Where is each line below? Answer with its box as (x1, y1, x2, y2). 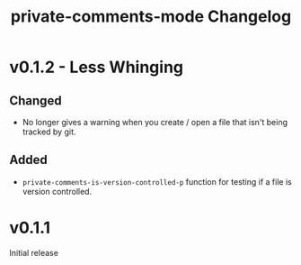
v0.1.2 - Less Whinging (9, 57, 184, 78)
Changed (9, 93, 62, 108)
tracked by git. (22, 126, 76, 137)
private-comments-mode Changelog (10, 6, 292, 27)
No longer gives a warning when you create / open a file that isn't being (22, 117, 288, 127)
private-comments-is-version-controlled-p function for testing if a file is (22, 176, 292, 187)
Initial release (9, 247, 58, 258)
